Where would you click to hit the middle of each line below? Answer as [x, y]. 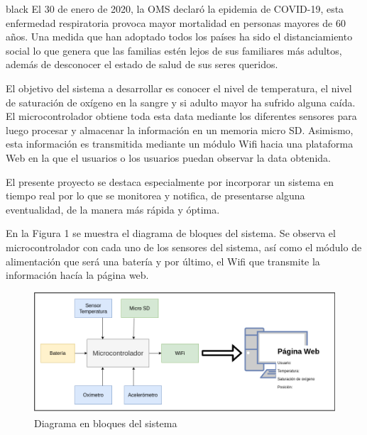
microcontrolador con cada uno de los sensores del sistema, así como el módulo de [184, 247]
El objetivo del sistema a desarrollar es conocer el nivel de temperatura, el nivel [179, 88]
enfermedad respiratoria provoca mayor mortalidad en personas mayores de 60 [176, 22]
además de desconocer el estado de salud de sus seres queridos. [142, 64]
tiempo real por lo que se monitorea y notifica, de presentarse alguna [155, 196]
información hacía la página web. [77, 275]
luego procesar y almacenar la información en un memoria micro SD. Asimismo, [180, 130]
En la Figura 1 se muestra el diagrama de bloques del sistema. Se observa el [171, 233]
